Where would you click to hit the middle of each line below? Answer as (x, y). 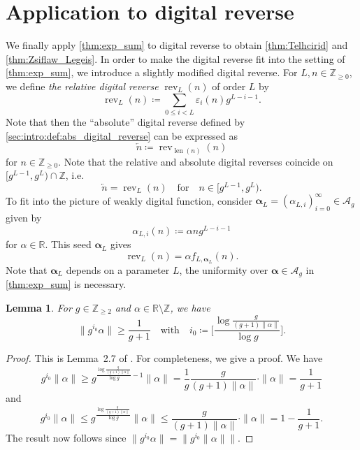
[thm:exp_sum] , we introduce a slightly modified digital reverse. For (152, 72)
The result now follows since (66, 437)
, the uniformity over (224, 269)
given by (24, 218)
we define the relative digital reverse (82, 86)
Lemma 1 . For (39, 307)
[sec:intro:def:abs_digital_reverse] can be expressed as (122, 135)
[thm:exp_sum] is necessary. (66, 284)
